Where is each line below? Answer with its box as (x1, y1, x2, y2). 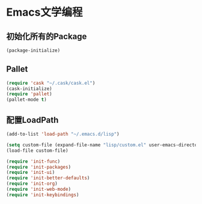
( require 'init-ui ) (6, 169, 55, 176)
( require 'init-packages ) (6, 164, 71, 170)
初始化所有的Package (6, 31, 87, 41)
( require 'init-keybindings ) (6, 191, 79, 198)
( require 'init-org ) (6, 181, 58, 187)
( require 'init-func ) (6, 158, 61, 164)
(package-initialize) (6, 47, 61, 53)
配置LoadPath (6, 115, 59, 125)
